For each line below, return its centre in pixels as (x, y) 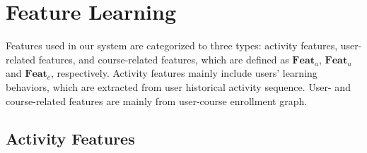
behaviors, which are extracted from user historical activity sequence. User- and (178, 86)
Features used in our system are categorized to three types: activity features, (172, 45)
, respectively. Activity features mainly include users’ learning (184, 73)
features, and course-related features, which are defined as (164, 59)
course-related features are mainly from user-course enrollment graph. (157, 100)
